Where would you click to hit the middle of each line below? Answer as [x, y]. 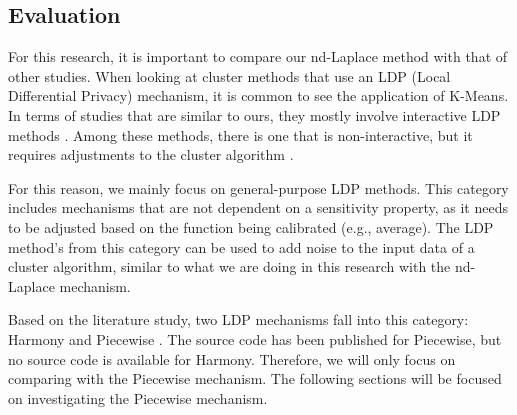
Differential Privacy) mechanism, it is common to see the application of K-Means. [258, 95]
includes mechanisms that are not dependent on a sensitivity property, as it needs [258, 207]
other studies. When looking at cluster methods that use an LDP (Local [229, 75]
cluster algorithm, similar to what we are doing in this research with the [229, 266]
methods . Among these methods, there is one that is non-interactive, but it [240, 134]
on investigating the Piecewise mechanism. [138, 397]
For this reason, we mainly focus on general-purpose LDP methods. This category [258, 187]
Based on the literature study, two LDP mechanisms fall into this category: [238, 319]
